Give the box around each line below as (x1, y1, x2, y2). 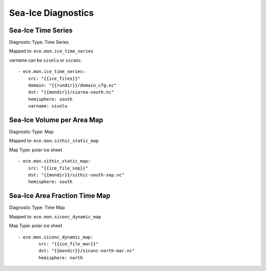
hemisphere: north (38, 255, 83, 261)
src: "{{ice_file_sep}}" (28, 165, 88, 171)
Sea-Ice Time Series (9, 26, 73, 34)
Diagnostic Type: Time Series (9, 39, 69, 45)
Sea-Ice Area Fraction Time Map (9, 192, 111, 200)
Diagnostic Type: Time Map (9, 204, 65, 210)
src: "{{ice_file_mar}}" (38, 241, 99, 246)
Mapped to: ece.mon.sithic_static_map (9, 138, 99, 144)
